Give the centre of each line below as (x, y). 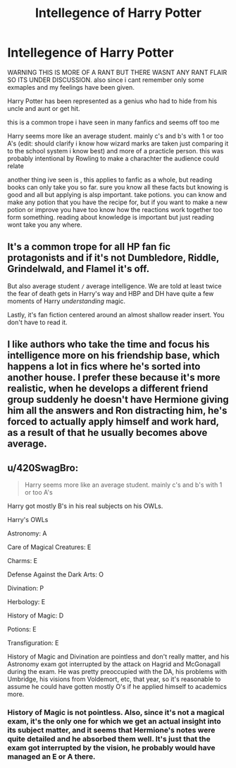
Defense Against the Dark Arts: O (56, 574)
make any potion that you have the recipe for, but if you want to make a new (117, 202)
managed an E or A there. (51, 756)
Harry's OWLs (28, 519)
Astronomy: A (27, 533)
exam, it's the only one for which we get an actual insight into (114, 721)
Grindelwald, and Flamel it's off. (79, 269)
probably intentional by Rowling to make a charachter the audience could (113, 158)
